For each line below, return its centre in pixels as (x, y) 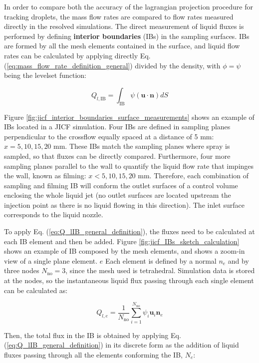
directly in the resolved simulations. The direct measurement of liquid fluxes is (124, 26)
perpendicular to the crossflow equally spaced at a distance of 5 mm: (109, 136)
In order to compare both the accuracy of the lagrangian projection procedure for (129, 6)
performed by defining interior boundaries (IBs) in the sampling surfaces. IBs (127, 36)
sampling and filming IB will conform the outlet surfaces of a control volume (121, 185)
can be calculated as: (36, 290)
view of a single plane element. (51, 260)
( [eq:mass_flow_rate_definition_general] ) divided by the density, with (112, 65)
